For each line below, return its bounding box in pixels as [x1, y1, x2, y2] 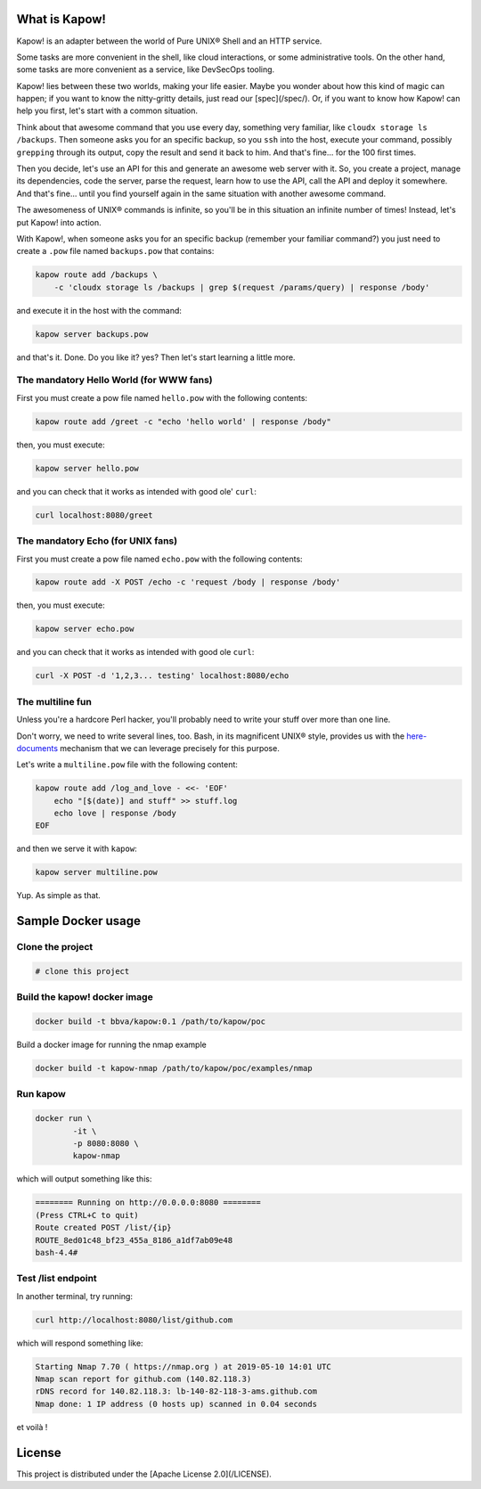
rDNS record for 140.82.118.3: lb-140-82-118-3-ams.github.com [35, 1387, 318, 1396]
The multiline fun [16, 695, 93, 708]
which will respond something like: [16, 1338, 143, 1348]
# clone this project [35, 967, 130, 976]
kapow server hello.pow [35, 463, 140, 473]
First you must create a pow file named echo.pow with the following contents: [16, 553, 303, 564]
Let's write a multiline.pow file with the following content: [16, 759, 238, 770]
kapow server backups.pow [35, 329, 149, 339]
